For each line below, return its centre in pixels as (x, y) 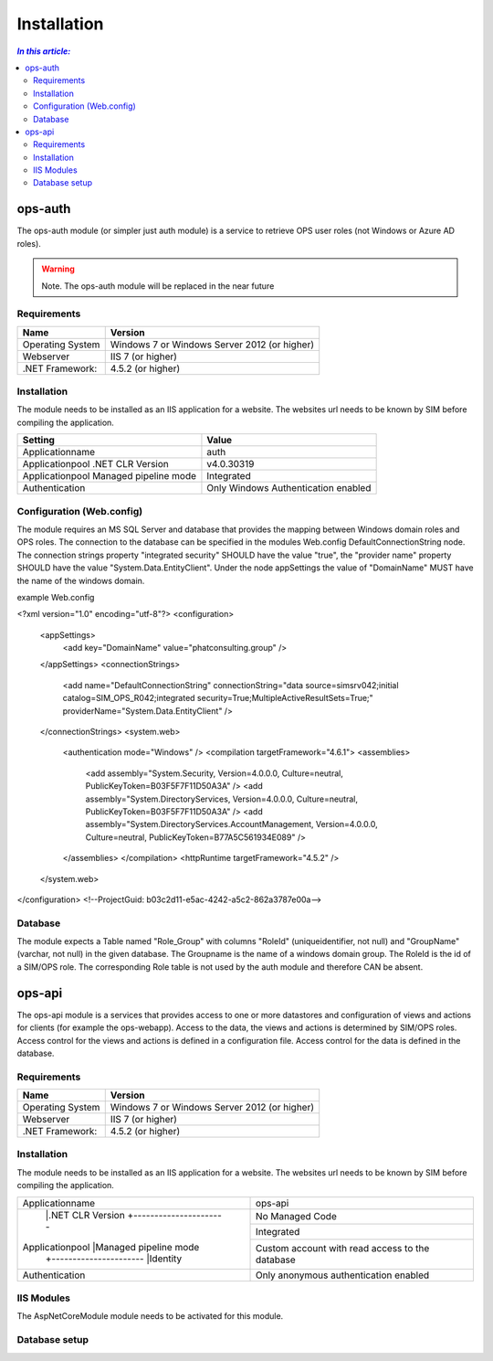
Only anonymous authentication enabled (343, 1275)
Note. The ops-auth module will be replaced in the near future (158, 286)
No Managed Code (296, 1217)
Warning (58, 269)
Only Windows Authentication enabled (289, 488)
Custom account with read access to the (343, 1249)
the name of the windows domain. (81, 580)
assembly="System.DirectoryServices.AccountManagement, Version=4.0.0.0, (231, 824)
